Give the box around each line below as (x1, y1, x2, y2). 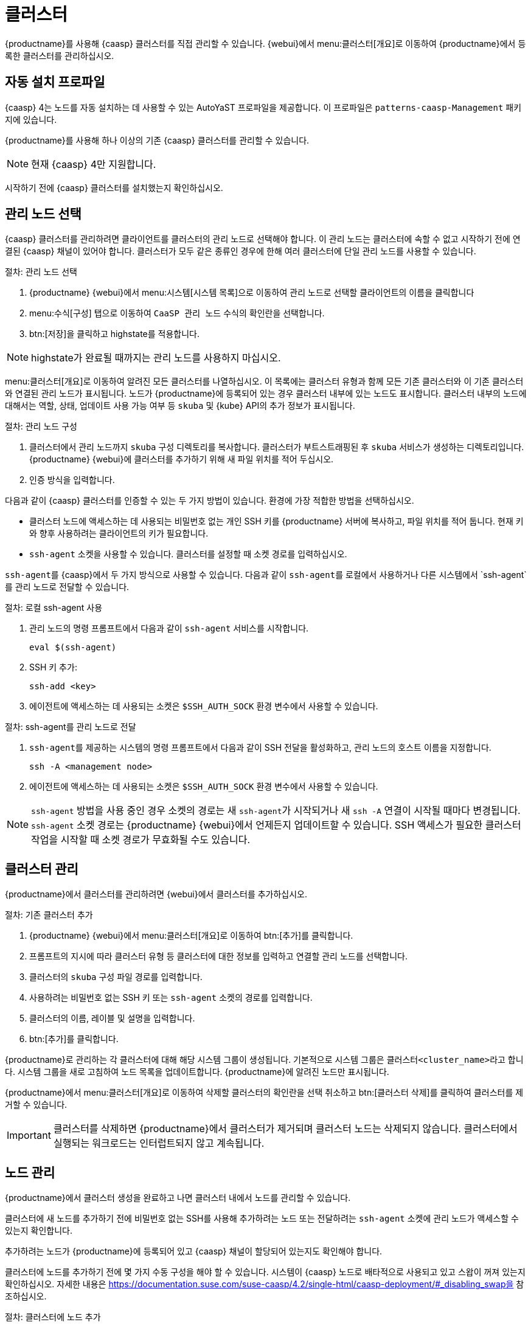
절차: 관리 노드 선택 (5, 266, 77, 277)
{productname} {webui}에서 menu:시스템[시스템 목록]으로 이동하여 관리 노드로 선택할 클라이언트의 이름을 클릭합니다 (29, 287, 474, 298)
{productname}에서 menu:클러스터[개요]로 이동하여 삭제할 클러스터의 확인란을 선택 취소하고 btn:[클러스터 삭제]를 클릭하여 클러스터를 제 (5, 1087, 524, 1098)
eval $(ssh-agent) (29, 642, 117, 653)
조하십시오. (5, 1291, 47, 1302)
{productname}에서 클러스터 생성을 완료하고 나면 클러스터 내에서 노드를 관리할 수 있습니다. (5, 1192, 351, 1203)
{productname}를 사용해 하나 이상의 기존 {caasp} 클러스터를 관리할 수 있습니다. (5, 134, 310, 145)
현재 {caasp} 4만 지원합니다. (31, 158, 156, 170)
